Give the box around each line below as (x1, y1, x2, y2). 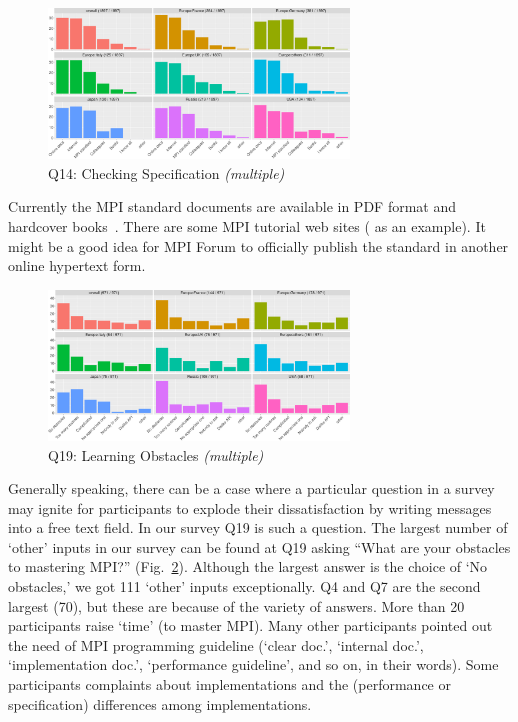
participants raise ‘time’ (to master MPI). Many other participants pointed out (8, 615, 493, 636)
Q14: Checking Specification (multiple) (48, 162, 285, 183)
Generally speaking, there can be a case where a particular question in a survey (8, 478, 495, 499)
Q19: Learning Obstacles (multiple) (48, 444, 264, 465)
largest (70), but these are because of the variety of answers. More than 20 (8, 595, 465, 616)
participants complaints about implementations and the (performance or (8, 674, 451, 695)
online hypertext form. (8, 255, 146, 276)
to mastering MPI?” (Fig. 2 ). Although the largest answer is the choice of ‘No (8, 556, 488, 577)
